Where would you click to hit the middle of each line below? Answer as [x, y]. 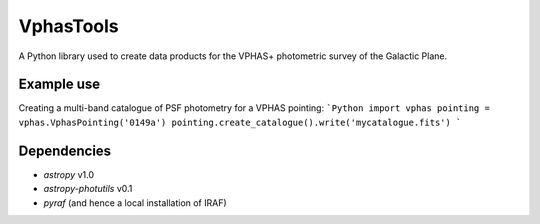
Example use [59, 84]
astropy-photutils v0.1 [88, 189]
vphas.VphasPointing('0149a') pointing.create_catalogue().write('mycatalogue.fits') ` [240, 122]
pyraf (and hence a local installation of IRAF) [135, 202]
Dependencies [65, 150]
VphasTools [68, 26]
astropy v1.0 [69, 174]
